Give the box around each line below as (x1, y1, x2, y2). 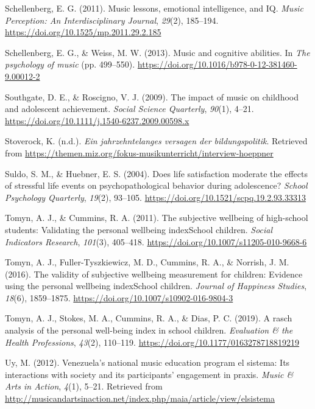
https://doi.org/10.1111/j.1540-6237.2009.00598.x (5, 114, 189, 127)
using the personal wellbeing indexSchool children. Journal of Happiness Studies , (5, 279, 307, 292)
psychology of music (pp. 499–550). (5, 58, 135, 71)
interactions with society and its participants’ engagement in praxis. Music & (5, 368, 294, 380)
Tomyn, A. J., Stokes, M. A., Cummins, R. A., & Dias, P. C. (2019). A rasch (5, 312, 292, 324)
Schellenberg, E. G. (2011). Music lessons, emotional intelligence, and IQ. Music (5, 2, 303, 14)
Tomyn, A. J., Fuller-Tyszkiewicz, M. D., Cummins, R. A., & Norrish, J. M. (5, 256, 289, 268)
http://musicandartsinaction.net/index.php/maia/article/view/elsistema (5, 392, 275, 405)
